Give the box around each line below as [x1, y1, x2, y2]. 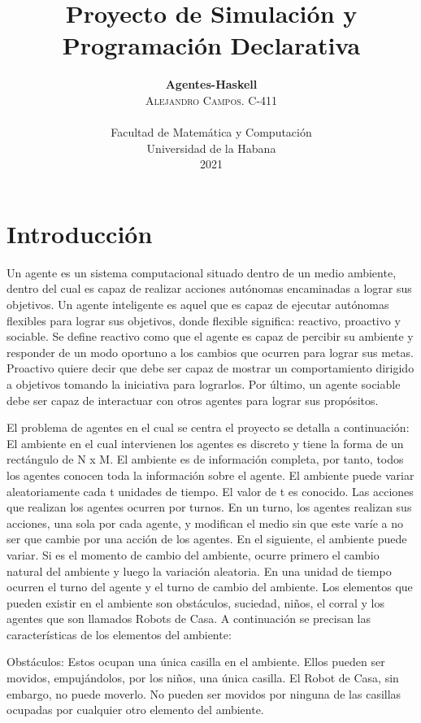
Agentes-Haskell [165, 76, 258, 93]
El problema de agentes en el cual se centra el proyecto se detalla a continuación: [7, 419, 410, 436]
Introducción [7, 216, 153, 250]
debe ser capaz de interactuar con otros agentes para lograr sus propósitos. [7, 391, 379, 408]
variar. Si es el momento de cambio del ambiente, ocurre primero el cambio [7, 546, 380, 563]
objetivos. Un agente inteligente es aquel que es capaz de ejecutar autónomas [7, 296, 389, 312]
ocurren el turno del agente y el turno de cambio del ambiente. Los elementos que [7, 578, 413, 595]
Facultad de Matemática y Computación [111, 124, 312, 141]
